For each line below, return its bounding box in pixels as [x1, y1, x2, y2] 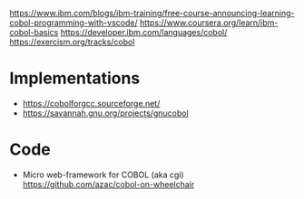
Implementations [9, 68, 141, 89]
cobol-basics [9, 27, 59, 37]
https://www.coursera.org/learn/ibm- [139, 17, 279, 28]
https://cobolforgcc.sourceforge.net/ [22, 98, 161, 109]
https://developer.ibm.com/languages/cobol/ [60, 27, 228, 37]
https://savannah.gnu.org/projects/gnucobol [22, 108, 189, 118]
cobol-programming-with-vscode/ [9, 17, 138, 28]
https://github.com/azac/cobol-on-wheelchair [22, 178, 195, 189]
